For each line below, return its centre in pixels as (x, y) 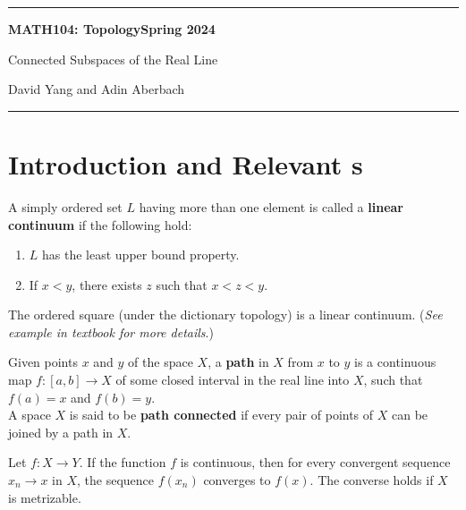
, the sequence (116, 480)
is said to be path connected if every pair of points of (221, 415)
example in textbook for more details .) (111, 331)
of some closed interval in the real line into (233, 380)
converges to (237, 480)
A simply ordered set (65, 206)
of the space (161, 362)
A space (30, 415)
